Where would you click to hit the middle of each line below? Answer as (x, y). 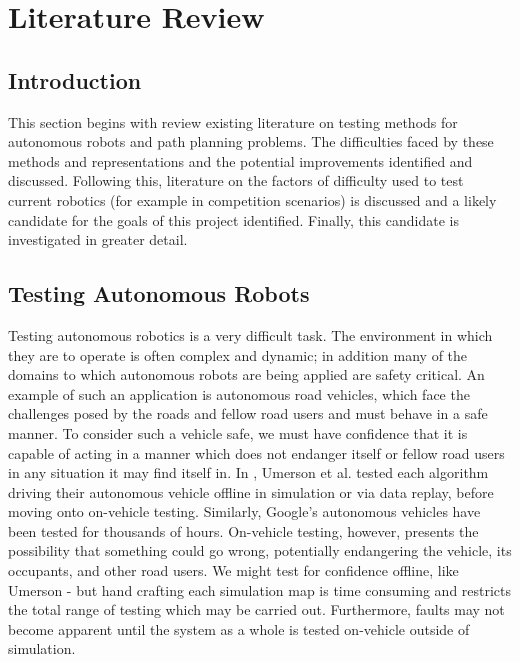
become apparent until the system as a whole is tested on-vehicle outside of (239, 628)
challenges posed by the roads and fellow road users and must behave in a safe (248, 413)
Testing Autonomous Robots (159, 293)
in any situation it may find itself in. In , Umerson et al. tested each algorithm (248, 472)
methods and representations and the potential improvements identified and (240, 160)
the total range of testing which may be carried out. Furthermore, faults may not (256, 609)
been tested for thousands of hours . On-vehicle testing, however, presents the (243, 530)
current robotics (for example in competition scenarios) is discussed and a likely (252, 199)
